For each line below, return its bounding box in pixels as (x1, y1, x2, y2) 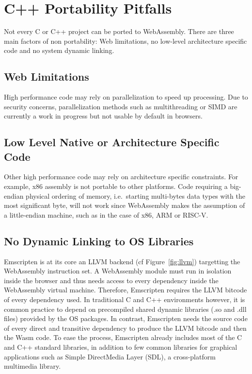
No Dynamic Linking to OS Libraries (4, 233, 194, 248)
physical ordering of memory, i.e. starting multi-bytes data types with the (26, 190, 245, 201)
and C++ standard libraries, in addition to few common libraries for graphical (4, 342, 237, 352)
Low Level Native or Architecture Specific (4, 135, 220, 150)
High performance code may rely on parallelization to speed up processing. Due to (4, 92, 248, 102)
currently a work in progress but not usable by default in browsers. (4, 111, 203, 121)
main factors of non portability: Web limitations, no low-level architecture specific (4, 35, 247, 46)
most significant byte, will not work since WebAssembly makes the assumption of (4, 200, 245, 210)
